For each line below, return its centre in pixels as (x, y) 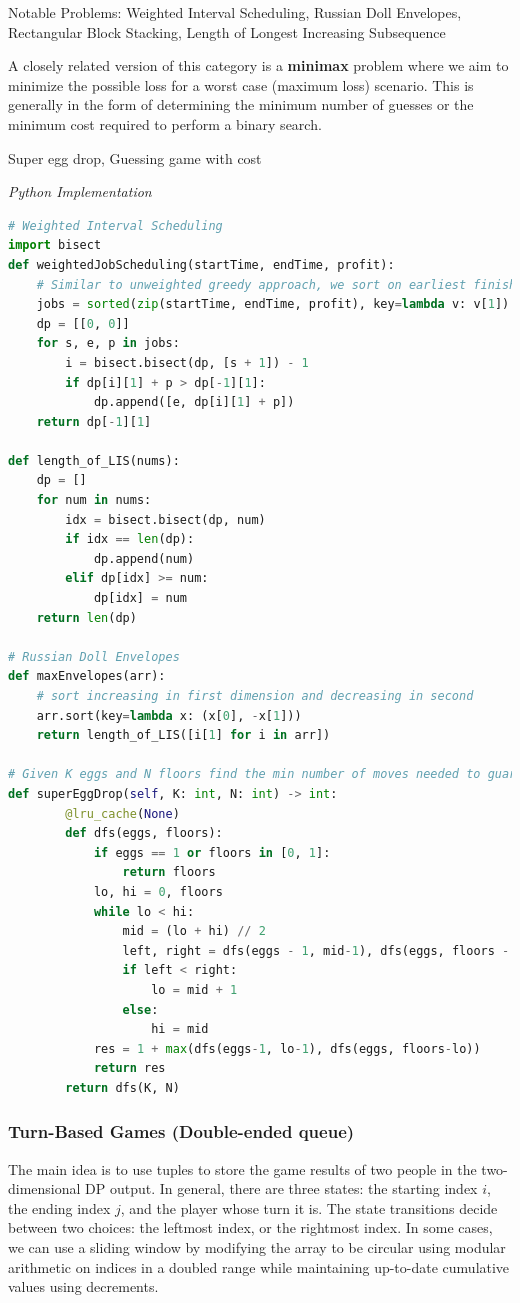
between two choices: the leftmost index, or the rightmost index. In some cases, (250, 1227)
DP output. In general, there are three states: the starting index (281, 1188)
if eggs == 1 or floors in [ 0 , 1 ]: (212, 852)
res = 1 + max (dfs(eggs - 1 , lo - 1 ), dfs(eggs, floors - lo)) (287, 1048)
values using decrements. (83, 1286)
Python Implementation (80, 191)
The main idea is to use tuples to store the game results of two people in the (242, 1168)
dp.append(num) (144, 558)
